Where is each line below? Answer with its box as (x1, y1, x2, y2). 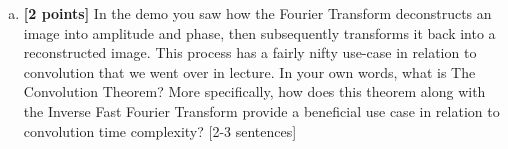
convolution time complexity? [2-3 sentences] (23, 120, 297, 141)
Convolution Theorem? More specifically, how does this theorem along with (23, 81, 486, 102)
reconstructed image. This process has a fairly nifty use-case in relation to (23, 42, 477, 63)
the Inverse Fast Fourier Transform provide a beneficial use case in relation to (23, 100, 500, 121)
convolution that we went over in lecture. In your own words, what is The (23, 61, 476, 82)
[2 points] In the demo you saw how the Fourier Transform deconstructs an (23, 3, 492, 23)
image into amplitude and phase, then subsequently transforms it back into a (23, 22, 496, 43)
